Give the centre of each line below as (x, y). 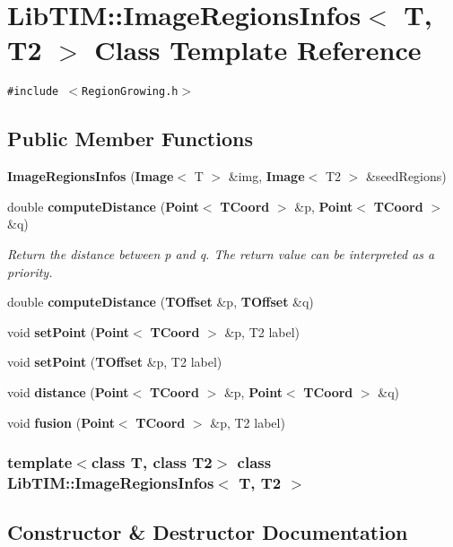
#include (33, 92)
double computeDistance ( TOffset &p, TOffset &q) (161, 302)
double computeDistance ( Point (103, 206)
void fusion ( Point (61, 422)
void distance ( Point (68, 391)
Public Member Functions (130, 139)
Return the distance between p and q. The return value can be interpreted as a (221, 253)
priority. (30, 271)
